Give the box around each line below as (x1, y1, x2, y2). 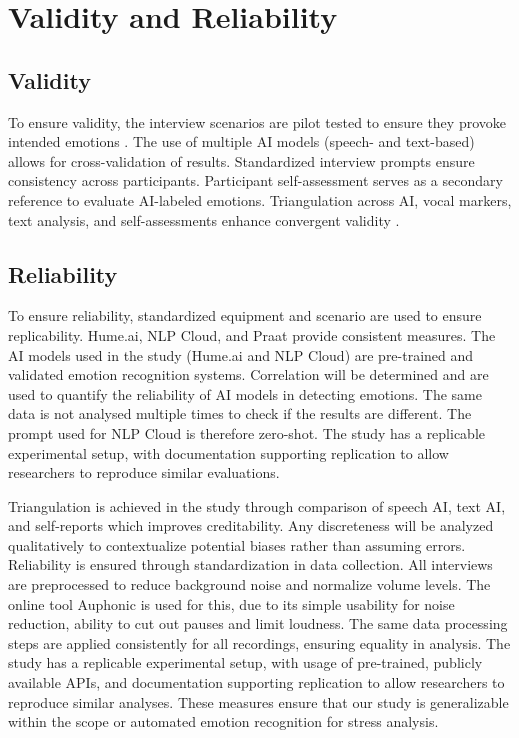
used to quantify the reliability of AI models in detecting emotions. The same (8, 383, 482, 404)
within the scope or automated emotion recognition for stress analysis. (8, 711, 439, 732)
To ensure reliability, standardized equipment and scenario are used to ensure (8, 305, 482, 326)
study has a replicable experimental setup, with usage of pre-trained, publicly (8, 652, 483, 673)
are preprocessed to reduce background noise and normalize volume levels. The (8, 574, 491, 595)
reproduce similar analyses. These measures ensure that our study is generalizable (8, 691, 509, 712)
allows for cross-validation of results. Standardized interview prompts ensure (8, 150, 475, 171)
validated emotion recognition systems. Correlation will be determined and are (8, 364, 489, 385)
